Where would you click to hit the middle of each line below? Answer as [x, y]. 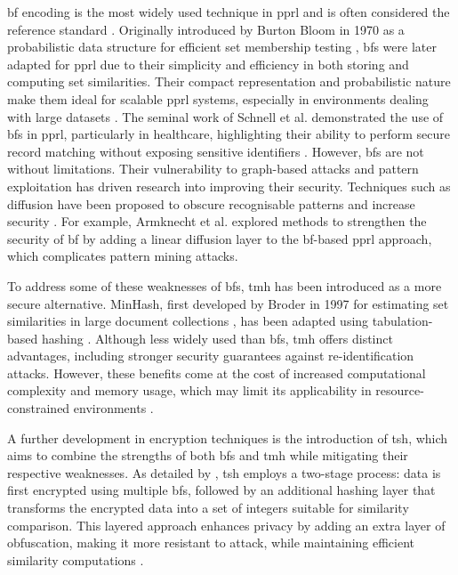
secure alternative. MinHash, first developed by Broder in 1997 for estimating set [228, 303]
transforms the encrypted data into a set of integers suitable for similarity [208, 508]
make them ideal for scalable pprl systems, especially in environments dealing [218, 98]
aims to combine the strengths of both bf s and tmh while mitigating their [208, 455]
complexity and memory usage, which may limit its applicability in [189, 390]
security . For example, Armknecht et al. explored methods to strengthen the [217, 221]
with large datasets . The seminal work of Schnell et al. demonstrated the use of [225, 116]
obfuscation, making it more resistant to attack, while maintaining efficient [211, 543]
